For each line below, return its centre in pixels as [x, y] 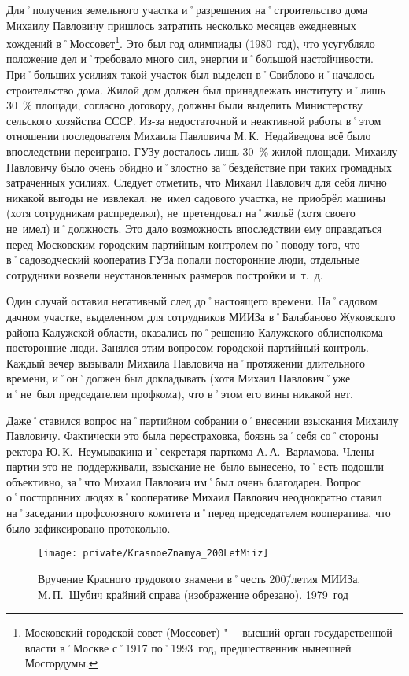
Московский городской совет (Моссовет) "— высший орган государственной [208, 632]
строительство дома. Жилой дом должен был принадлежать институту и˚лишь [196, 89]
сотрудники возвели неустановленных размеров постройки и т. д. [165, 274]
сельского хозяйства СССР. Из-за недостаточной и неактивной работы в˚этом [194, 120]
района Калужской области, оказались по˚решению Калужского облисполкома [195, 332]
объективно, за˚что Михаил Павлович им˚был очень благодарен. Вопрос [184, 481]
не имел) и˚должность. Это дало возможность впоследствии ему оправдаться [194, 228]
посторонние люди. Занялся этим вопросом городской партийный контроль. [188, 347]
